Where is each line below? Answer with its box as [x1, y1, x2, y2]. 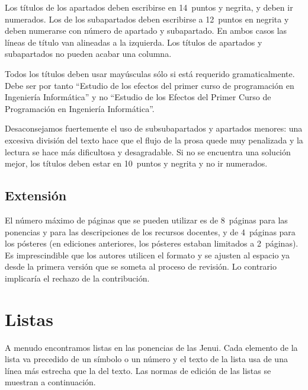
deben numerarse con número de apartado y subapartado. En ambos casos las [5, 24, 287, 37]
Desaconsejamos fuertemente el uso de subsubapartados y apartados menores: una [5, 122, 303, 135]
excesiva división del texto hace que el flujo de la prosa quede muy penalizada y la [5, 133, 303, 146]
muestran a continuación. [5, 376, 96, 388]
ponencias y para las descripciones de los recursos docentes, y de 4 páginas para [5, 225, 296, 238]
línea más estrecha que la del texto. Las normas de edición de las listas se [5, 364, 271, 376]
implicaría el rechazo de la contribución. [5, 271, 150, 284]
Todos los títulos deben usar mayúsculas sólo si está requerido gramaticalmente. [5, 67, 295, 79]
